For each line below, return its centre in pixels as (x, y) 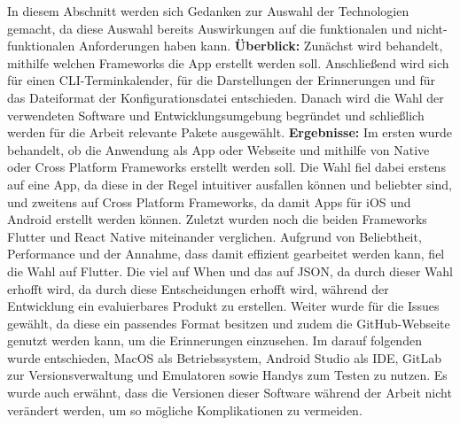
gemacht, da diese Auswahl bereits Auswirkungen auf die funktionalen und (210, 28)
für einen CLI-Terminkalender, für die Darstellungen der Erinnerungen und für (221, 80)
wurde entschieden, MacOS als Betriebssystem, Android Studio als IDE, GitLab (224, 357)
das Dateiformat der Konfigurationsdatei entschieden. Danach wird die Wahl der (226, 97)
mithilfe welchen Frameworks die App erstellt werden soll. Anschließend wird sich (228, 62)
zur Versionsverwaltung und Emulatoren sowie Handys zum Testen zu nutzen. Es (227, 375)
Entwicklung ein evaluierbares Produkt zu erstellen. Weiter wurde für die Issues (223, 306)
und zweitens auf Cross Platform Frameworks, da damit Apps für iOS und (209, 201)
